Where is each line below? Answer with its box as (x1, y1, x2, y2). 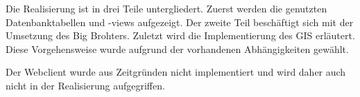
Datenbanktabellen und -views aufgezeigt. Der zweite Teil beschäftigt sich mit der (6, 14, 354, 29)
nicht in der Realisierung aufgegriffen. (6, 78, 165, 92)
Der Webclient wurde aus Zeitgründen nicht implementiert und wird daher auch (6, 65, 346, 79)
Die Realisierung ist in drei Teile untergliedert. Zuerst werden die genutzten (6, 1, 327, 15)
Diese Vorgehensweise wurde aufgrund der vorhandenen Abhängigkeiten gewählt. (6, 41, 349, 56)
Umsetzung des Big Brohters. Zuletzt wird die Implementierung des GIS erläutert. (6, 28, 355, 43)
